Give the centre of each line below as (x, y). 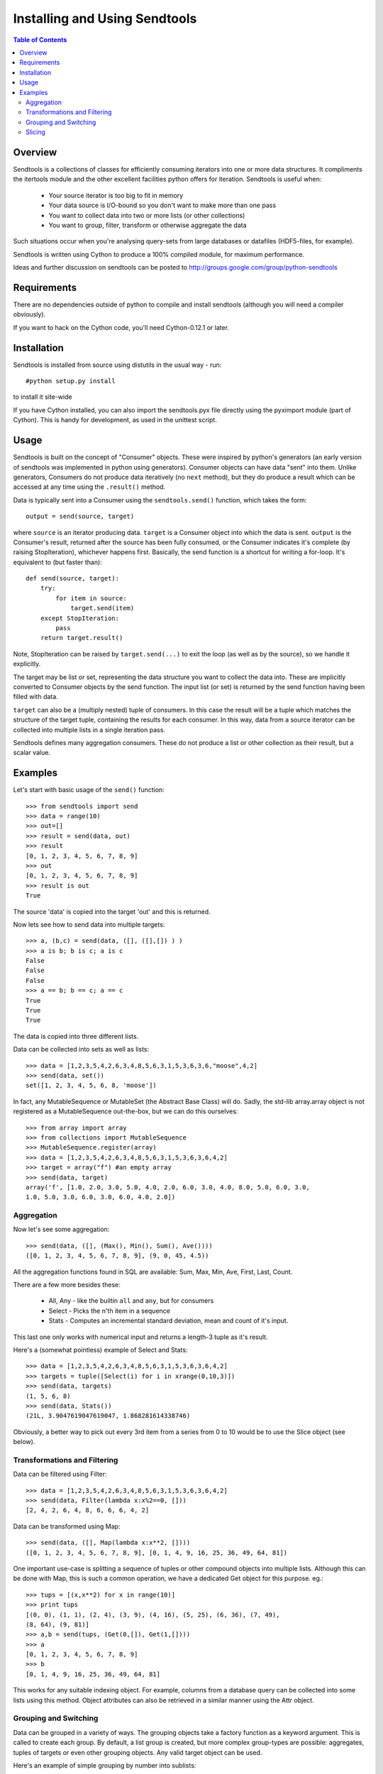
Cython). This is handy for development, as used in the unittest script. (115, 420)
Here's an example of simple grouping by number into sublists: (105, 1765)
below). (24, 1442)
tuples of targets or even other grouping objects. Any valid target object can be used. (138, 1752)
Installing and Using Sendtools (105, 18)
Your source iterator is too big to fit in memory (116, 195)
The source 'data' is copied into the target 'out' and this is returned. (112, 911)
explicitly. (27, 664)
